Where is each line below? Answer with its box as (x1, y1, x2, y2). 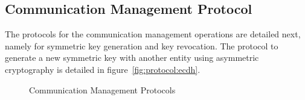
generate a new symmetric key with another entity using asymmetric (5, 51, 259, 64)
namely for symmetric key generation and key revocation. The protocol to (5, 39, 278, 52)
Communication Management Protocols (29, 83, 176, 96)
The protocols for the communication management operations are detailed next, (5, 28, 301, 40)
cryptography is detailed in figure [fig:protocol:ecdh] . (5, 63, 201, 75)
